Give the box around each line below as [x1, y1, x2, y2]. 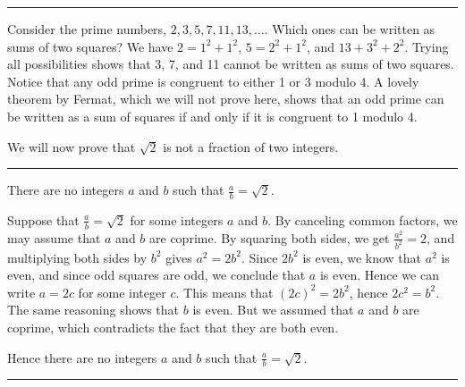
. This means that [175, 282, 274, 301]
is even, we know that [302, 248, 422, 266]
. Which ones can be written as [264, 20, 435, 38]
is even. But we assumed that [192, 300, 354, 319]
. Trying [404, 37, 449, 55]
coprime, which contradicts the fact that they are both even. [7, 318, 339, 337]
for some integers [130, 210, 224, 229]
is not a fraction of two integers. [163, 137, 339, 156]
